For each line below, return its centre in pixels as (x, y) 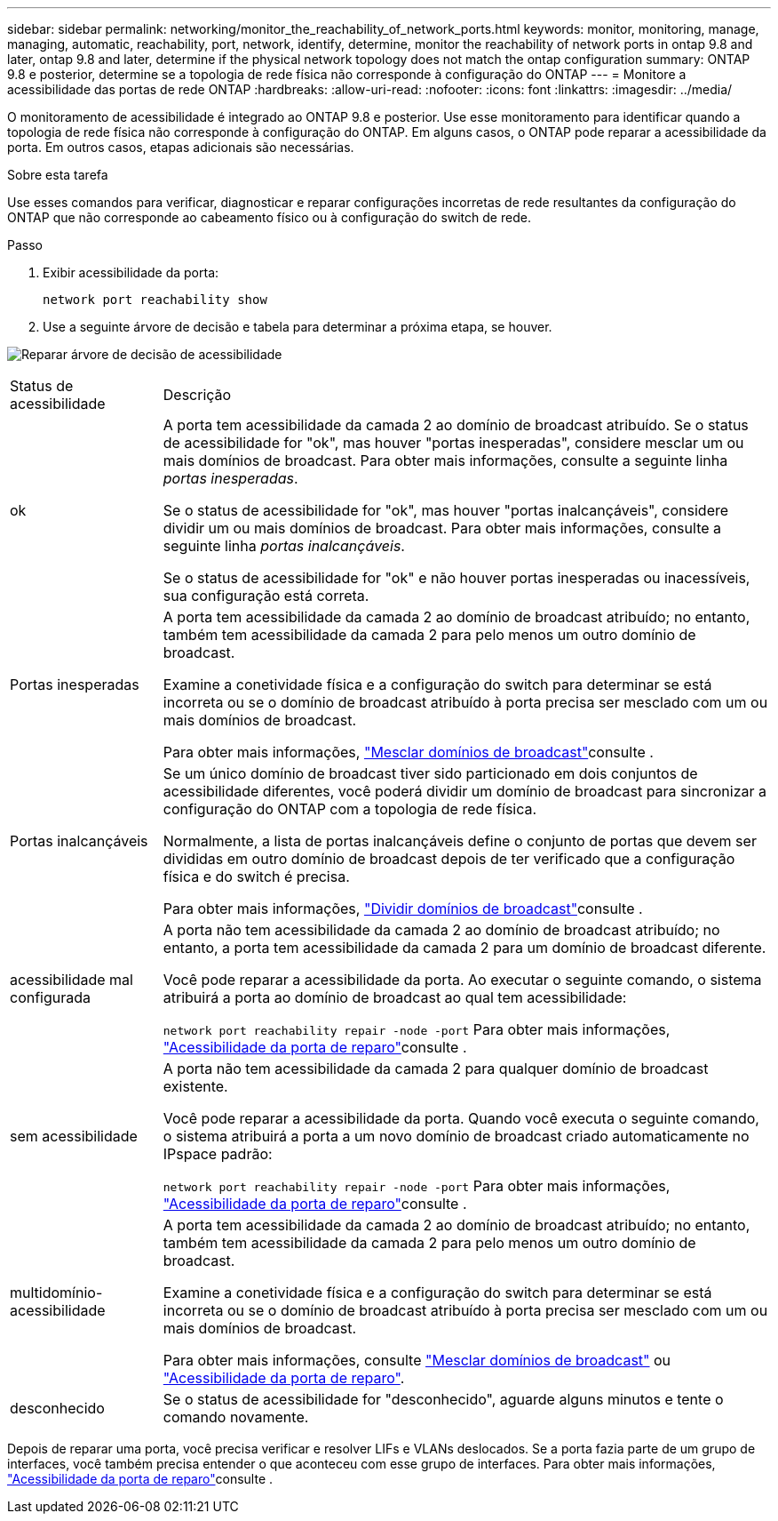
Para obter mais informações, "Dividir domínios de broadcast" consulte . (403, 909)
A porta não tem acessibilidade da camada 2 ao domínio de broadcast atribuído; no (441, 930)
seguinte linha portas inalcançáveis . (284, 546)
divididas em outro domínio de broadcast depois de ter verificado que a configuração (449, 859)
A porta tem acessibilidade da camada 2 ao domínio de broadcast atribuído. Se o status (456, 425)
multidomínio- (56, 1293)
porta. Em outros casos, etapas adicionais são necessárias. (181, 147)
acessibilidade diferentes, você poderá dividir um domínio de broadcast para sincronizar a (465, 791)
